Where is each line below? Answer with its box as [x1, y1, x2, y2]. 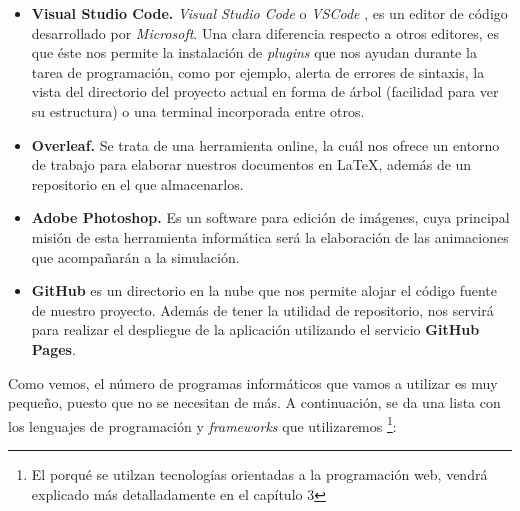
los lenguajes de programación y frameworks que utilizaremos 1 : [8, 412, 397, 436]
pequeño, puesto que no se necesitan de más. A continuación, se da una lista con [8, 392, 501, 413]
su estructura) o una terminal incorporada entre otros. [31, 100, 365, 121]
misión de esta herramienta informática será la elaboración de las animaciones [31, 226, 509, 247]
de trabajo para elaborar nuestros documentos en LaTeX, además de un [31, 154, 472, 175]
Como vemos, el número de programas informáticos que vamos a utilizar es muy [8, 372, 498, 393]
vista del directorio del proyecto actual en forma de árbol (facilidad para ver [31, 81, 499, 102]
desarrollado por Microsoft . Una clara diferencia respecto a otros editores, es [31, 22, 500, 43]
